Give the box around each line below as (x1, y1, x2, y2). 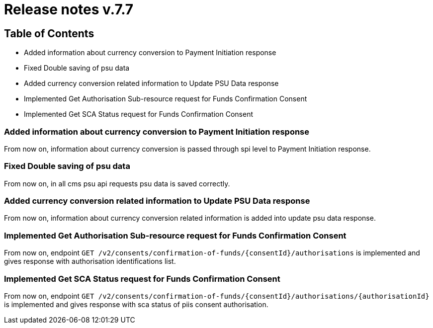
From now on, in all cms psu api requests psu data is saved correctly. (4, 179, 230, 188)
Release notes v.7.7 (4, 1, 134, 18)
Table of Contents (4, 27, 94, 40)
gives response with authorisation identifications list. (4, 257, 176, 266)
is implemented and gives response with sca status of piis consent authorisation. (4, 300, 268, 309)
